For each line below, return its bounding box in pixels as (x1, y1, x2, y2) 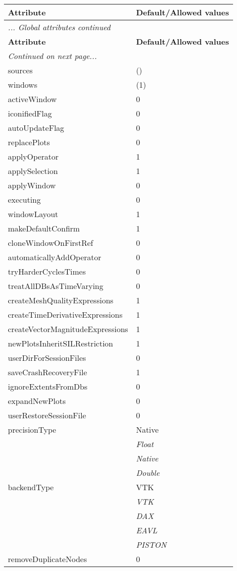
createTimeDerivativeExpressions (8, 309, 123, 320)
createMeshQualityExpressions (8, 294, 114, 306)
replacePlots (8, 136, 50, 148)
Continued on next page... (8, 50, 97, 61)
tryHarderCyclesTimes (8, 266, 86, 277)
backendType (8, 481, 54, 493)
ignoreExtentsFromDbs (8, 381, 88, 392)
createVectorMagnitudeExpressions (8, 323, 128, 335)
